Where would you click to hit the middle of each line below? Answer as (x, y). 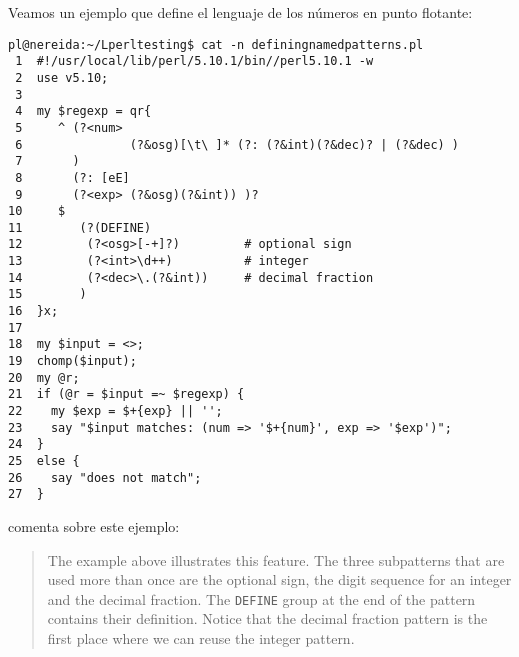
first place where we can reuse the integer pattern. (201, 638)
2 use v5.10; (62, 77)
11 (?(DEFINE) (80, 227)
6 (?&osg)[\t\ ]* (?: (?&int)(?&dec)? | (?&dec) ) (237, 144)
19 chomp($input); (72, 361)
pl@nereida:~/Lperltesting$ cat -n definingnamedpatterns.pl (216, 44)
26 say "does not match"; (105, 477)
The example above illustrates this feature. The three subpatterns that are (276, 559)
